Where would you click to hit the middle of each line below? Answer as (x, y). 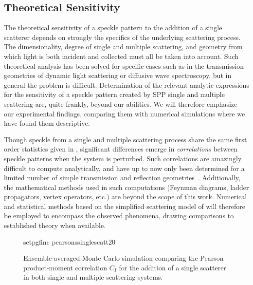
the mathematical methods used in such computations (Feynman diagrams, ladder (126, 187)
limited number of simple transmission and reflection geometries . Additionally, (122, 178)
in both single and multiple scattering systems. (93, 277)
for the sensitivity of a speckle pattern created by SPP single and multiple (114, 94)
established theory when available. (55, 225)
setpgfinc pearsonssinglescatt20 (70, 241)
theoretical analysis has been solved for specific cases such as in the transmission (124, 66)
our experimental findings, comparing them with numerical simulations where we (125, 113)
